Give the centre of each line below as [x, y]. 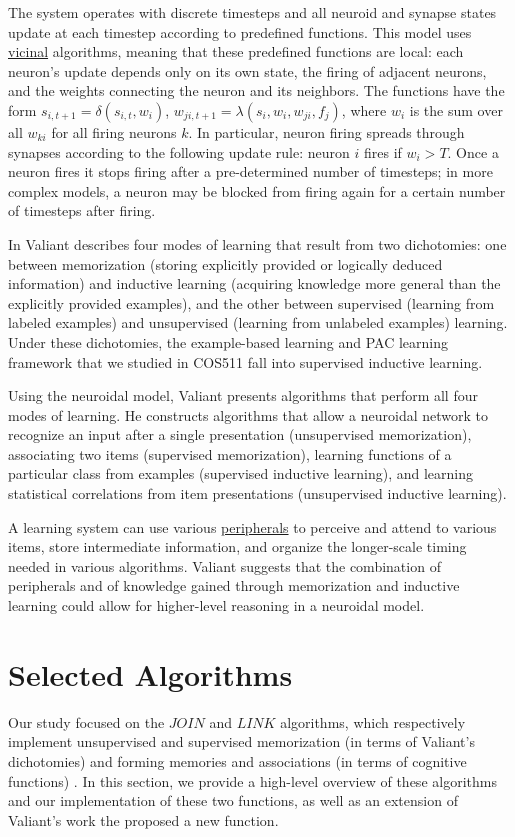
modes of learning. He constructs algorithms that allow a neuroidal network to [248, 414]
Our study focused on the [86, 721]
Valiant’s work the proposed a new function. [143, 819]
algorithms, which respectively [373, 721]
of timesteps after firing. [82, 210]
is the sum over [456, 109]
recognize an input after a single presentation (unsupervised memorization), [240, 434]
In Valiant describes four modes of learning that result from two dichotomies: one [257, 243]
